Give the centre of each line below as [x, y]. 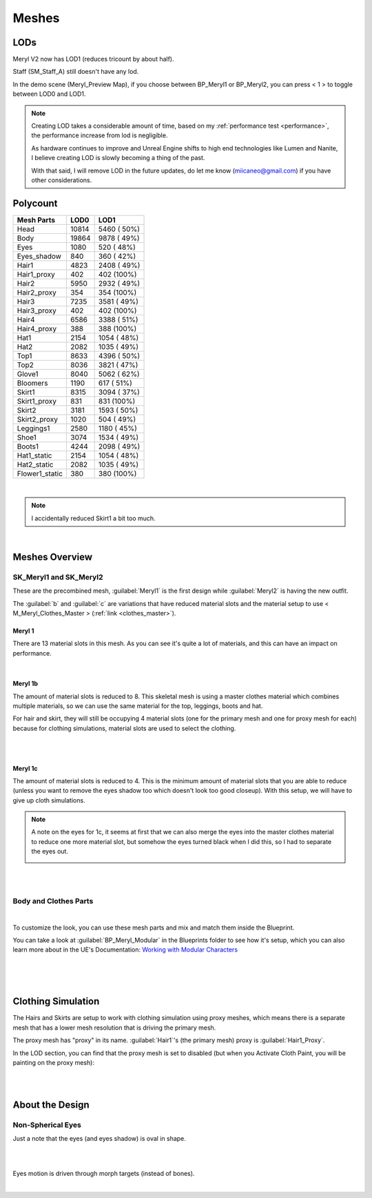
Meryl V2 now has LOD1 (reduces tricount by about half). [93, 59]
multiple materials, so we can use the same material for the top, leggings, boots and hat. [138, 706]
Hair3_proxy [37, 311]
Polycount [35, 203]
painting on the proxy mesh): [53, 1062]
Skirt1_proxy [37, 401]
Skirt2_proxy [38, 419]
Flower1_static [40, 473]
